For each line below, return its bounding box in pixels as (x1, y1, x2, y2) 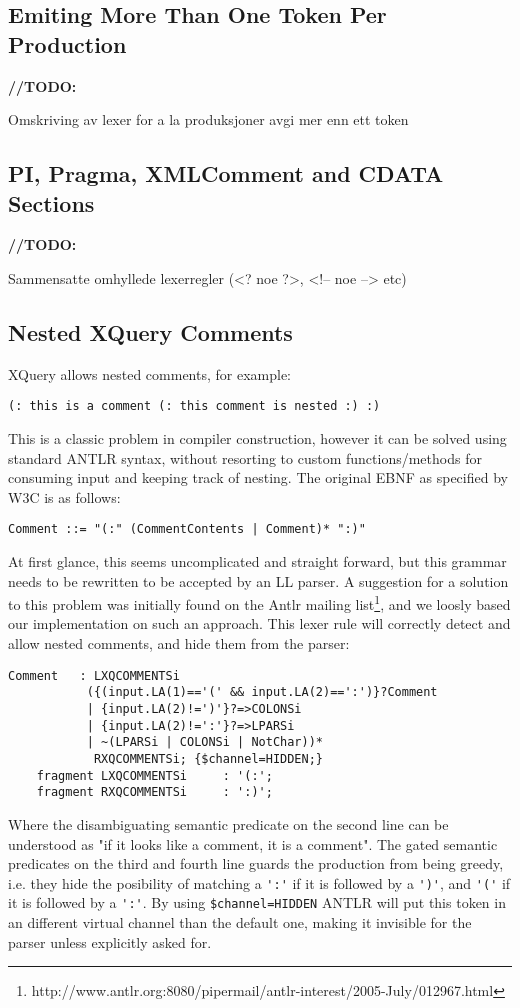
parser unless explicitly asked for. (8, 931, 212, 952)
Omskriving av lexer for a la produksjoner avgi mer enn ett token (8, 109, 409, 130)
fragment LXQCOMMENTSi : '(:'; (36, 768, 273, 783)
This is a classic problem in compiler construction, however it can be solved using (8, 428, 507, 449)
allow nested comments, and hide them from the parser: (8, 633, 350, 654)
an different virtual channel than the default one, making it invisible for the (8, 912, 472, 933)
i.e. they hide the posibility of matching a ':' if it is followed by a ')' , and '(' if (8, 872, 511, 893)
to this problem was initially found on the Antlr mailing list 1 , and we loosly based (8, 591, 511, 614)
